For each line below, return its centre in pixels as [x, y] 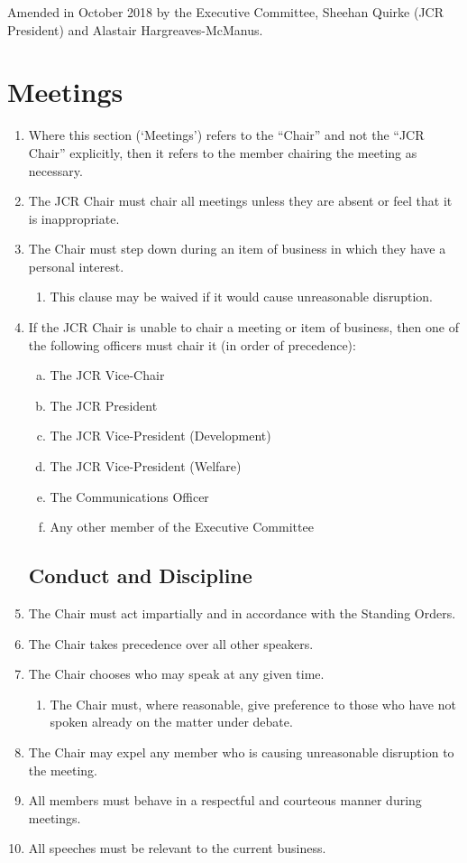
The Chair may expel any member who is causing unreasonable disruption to [241, 752]
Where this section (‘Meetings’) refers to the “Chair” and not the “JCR [226, 135]
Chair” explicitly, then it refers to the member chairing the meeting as [223, 152]
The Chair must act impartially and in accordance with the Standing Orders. [242, 613]
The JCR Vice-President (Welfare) [146, 466]
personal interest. [76, 266]
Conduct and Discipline [140, 575]
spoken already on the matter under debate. [171, 722]
